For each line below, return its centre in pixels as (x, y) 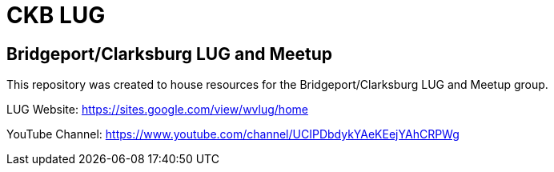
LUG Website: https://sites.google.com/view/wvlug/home (157, 110)
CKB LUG (56, 15)
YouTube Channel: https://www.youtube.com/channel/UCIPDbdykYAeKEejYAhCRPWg (233, 134)
